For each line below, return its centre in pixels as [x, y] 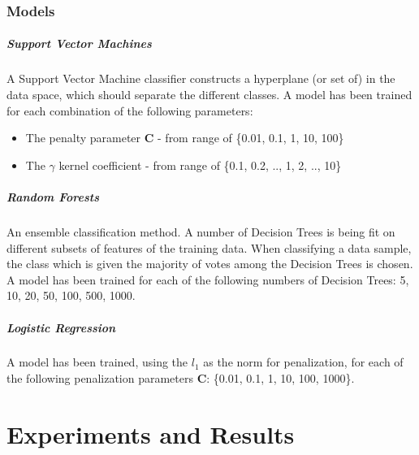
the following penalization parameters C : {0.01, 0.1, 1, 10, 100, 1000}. [181, 378]
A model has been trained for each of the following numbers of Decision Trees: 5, [208, 279]
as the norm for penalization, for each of [303, 362]
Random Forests [53, 196]
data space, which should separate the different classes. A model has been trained [209, 94]
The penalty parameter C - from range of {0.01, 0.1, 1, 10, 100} [185, 138]
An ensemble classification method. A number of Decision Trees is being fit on [201, 231]
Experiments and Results [151, 433]
